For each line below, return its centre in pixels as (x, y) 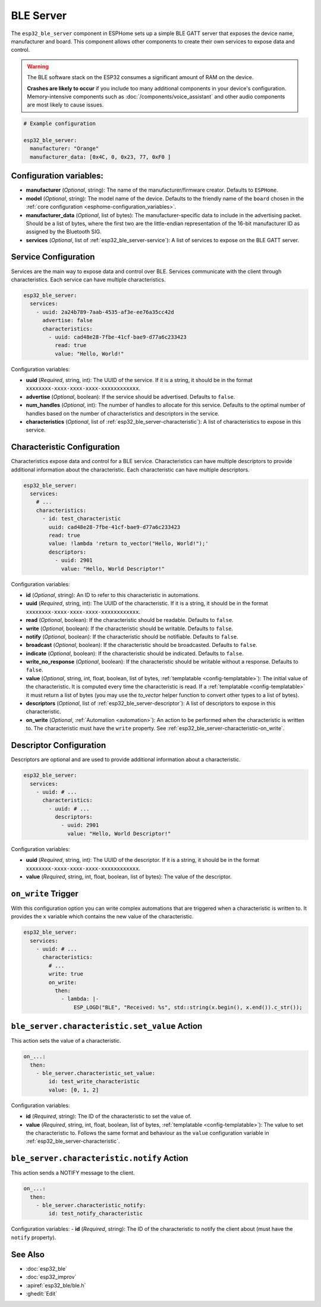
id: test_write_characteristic (94, 1081)
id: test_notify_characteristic (95, 1214)
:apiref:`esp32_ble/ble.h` (56, 1285)
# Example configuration (60, 124)
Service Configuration (53, 257)
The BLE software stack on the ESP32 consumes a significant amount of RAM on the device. (140, 77)
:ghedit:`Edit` (42, 1293)
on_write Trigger (45, 894)
